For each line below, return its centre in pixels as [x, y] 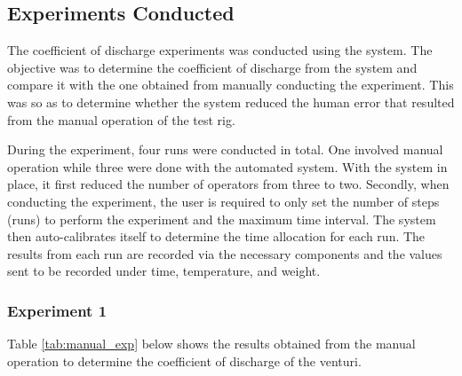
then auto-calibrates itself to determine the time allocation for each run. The [216, 236]
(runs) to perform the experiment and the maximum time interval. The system [222, 219]
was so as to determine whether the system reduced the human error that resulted [231, 102]
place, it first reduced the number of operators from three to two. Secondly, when [228, 184]
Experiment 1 [57, 310]
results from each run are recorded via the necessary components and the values [225, 253]
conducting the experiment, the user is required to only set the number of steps [223, 201]
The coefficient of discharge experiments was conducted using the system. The [220, 50]
